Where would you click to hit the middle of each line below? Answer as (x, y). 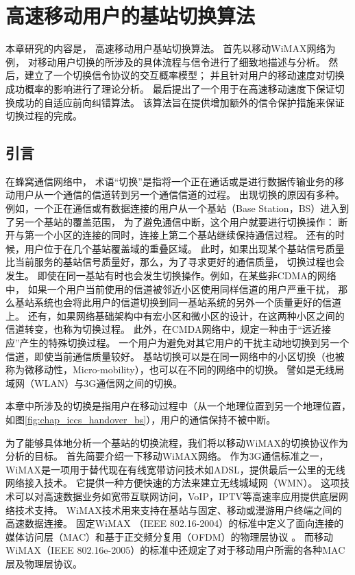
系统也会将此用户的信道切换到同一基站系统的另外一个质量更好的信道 (187, 302)
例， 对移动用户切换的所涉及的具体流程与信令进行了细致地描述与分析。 (166, 61)
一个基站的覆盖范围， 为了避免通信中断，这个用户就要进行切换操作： (180, 221)
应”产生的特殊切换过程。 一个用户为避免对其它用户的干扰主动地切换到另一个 (177, 343)
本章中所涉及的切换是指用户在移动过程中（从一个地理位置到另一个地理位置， (178, 406)
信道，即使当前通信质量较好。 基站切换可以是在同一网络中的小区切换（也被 (175, 356)
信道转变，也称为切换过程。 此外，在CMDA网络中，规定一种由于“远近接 (169, 329)
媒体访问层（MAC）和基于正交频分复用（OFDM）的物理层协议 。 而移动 (169, 536)
